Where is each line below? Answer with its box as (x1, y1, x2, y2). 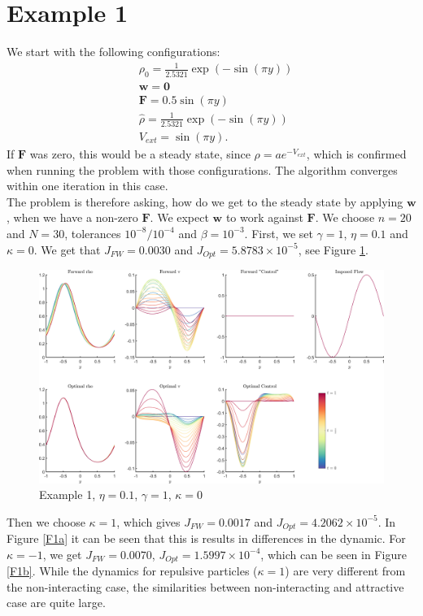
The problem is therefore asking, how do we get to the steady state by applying (7, 193, 403, 210)
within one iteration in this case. (7, 177, 168, 194)
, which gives (116, 513, 181, 530)
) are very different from (285, 562, 406, 579)
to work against (225, 209, 303, 226)
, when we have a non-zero (7, 209, 138, 226)
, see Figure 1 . (298, 241, 368, 258)
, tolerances (64, 224, 121, 241)
